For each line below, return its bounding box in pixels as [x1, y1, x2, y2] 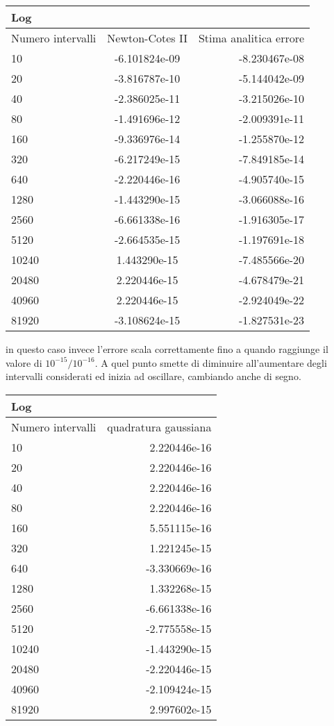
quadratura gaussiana [107, 418, 212, 435]
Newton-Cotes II [107, 30, 187, 46]
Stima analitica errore [198, 30, 305, 46]
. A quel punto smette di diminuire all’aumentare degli [94, 355, 327, 370]
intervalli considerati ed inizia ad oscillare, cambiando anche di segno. [6, 369, 301, 383]
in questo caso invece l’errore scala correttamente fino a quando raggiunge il [6, 342, 328, 356]
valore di [6, 355, 42, 370]
